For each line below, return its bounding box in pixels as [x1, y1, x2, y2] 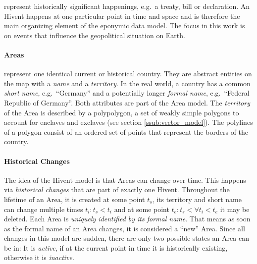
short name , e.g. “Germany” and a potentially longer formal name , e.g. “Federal [4, 88, 250, 98]
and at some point [114, 204, 169, 214]
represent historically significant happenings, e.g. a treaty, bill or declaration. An [4, 1, 250, 11]
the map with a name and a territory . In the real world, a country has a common [4, 78, 251, 88]
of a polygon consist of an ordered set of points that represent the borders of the [4, 126, 249, 137]
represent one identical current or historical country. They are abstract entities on [4, 68, 252, 79]
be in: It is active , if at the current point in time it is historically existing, [4, 242, 228, 253]
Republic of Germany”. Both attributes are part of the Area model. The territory [4, 97, 250, 107]
